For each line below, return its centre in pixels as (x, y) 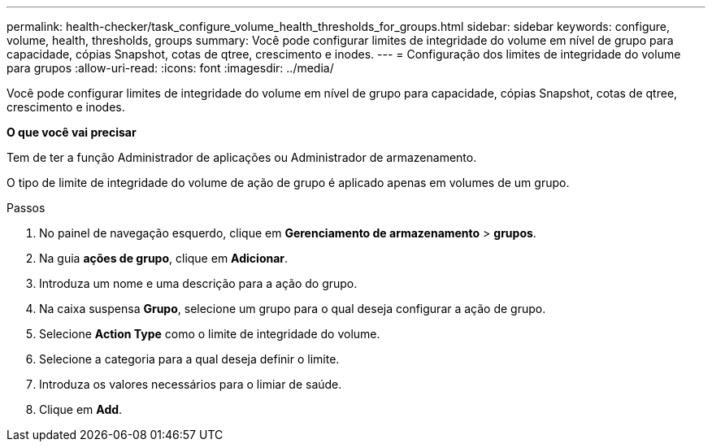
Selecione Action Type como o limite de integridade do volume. (210, 334)
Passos (26, 208)
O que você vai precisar (72, 132)
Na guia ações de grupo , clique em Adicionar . (164, 258)
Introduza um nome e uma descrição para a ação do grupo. (198, 283)
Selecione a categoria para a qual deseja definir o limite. (189, 359)
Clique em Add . (81, 409)
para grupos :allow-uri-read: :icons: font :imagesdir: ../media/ (170, 68)
